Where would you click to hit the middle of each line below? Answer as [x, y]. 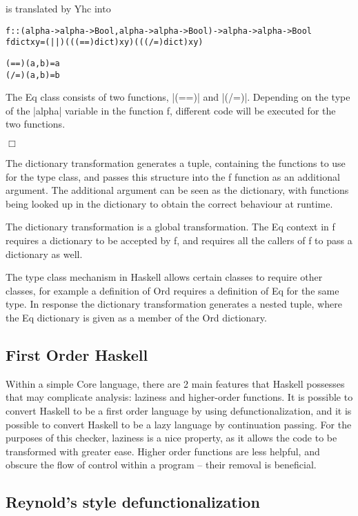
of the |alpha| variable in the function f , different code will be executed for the [171, 110]
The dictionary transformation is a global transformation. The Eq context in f [170, 227]
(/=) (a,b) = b [33, 75]
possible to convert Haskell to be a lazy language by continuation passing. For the [179, 424]
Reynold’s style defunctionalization [133, 502]
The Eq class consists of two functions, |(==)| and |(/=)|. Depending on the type [178, 97]
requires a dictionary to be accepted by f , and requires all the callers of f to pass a [179, 240]
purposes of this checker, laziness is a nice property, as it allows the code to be [171, 438]
